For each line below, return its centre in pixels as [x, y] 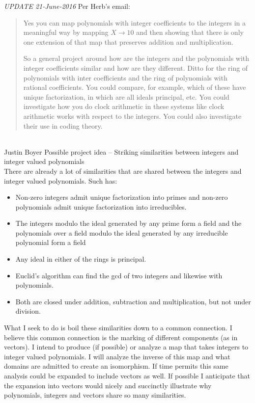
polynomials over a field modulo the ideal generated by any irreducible [122, 232]
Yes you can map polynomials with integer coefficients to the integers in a [135, 22]
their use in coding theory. [63, 125]
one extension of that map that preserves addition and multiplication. [128, 41]
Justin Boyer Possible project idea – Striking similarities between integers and [121, 151]
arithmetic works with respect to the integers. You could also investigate [132, 116]
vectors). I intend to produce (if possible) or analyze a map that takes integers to [126, 347]
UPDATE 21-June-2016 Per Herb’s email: [67, 6]
